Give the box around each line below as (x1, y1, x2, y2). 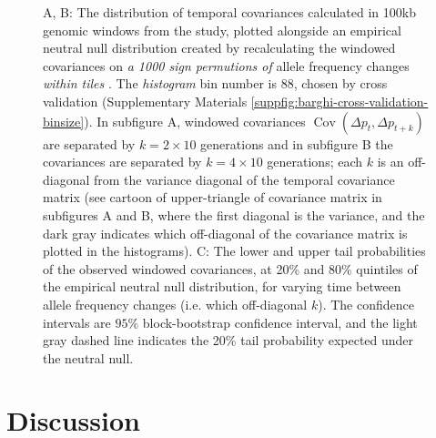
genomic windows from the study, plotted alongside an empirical (43, 20, 401, 39)
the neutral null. (43, 348, 134, 367)
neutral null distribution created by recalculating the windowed (43, 38, 396, 57)
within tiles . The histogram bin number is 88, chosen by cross (43, 74, 388, 93)
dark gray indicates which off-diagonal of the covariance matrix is (43, 223, 408, 242)
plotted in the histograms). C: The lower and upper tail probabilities (43, 241, 426, 260)
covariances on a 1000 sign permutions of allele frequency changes (43, 56, 410, 75)
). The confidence (318, 294, 414, 313)
